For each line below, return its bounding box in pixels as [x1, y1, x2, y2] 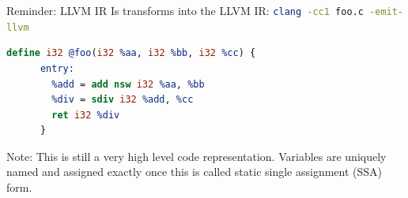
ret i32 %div [51, 109, 120, 121]
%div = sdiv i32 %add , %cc [51, 94, 194, 106]
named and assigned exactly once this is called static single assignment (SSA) [6, 163, 383, 180]
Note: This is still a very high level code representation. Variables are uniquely [6, 148, 387, 164]
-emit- [369, 6, 404, 17]
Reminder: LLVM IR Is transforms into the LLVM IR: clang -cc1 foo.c [6, 2, 364, 18]
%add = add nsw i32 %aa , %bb [51, 78, 205, 90]
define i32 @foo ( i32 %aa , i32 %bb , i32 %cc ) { [6, 47, 256, 59]
